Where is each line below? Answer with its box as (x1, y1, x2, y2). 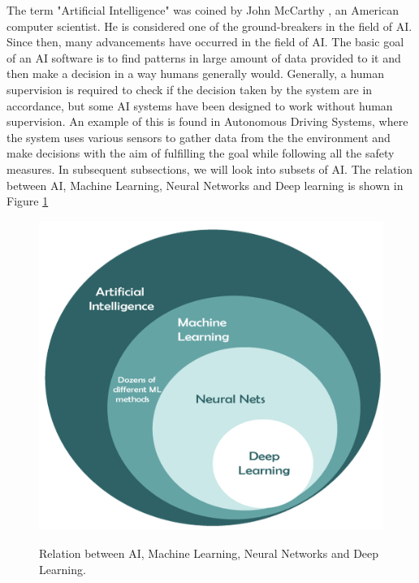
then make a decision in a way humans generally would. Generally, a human (6, 65, 385, 82)
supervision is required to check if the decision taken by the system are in (6, 80, 373, 97)
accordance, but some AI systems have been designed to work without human (6, 97, 393, 114)
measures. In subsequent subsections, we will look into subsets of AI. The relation (6, 160, 413, 177)
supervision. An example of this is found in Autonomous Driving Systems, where (6, 113, 408, 130)
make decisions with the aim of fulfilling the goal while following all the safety (6, 145, 395, 162)
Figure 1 (6, 192, 49, 209)
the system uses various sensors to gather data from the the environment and (6, 128, 391, 145)
